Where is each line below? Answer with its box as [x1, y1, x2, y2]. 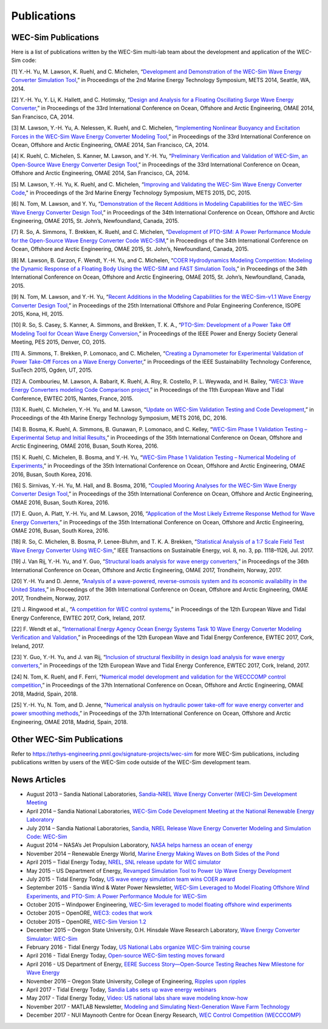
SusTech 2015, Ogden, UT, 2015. [11, 366, 93, 374]
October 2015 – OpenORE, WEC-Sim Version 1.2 [26, 918, 147, 925]
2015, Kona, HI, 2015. [11, 310, 64, 317]
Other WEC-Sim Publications [11, 734, 123, 744]
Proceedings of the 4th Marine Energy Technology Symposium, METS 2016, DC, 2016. [11, 414, 227, 422]
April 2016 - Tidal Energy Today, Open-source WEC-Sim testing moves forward [26, 952, 225, 959]
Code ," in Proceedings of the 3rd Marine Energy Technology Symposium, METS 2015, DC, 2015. [11, 189, 251, 196]
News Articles [11, 774, 66, 785]
